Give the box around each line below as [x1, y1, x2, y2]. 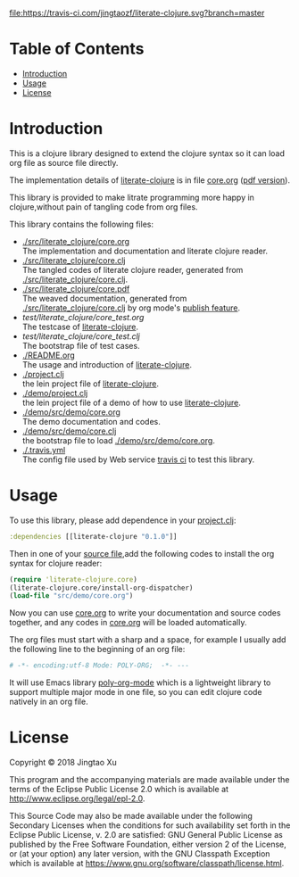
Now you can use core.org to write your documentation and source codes [9, 608, 281, 618]
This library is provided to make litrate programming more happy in [9, 192, 254, 203]
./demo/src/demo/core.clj [21, 426, 117, 436]
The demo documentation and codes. [21, 416, 161, 426]
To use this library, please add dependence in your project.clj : [9, 515, 237, 525]
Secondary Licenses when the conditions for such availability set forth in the [9, 820, 291, 831]
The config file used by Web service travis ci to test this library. [21, 454, 255, 465]
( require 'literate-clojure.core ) [9, 575, 138, 583]
